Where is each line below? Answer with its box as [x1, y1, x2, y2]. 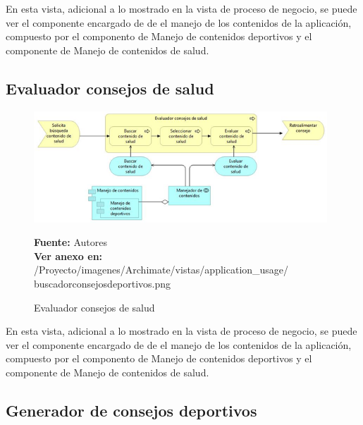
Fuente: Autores [34, 235, 107, 250]
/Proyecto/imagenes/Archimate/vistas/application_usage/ [34, 262, 289, 277]
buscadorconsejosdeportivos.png [34, 276, 171, 291]
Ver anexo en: [34, 248, 103, 263]
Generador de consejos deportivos [6, 400, 257, 421]
